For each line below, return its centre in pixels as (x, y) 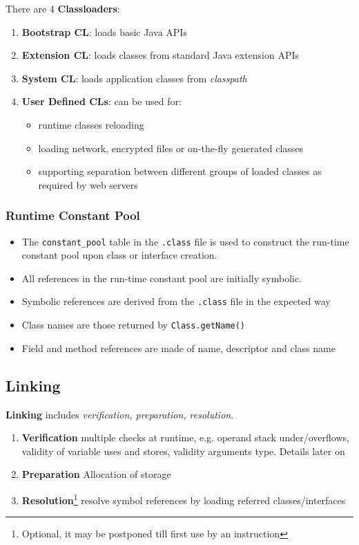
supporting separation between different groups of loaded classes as (180, 171)
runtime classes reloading (91, 124)
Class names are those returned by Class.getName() (134, 325)
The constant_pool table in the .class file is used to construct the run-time (185, 241)
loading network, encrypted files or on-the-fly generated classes (171, 148)
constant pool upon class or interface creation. (119, 255)
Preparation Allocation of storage (96, 474)
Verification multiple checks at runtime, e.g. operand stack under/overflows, (185, 437)
